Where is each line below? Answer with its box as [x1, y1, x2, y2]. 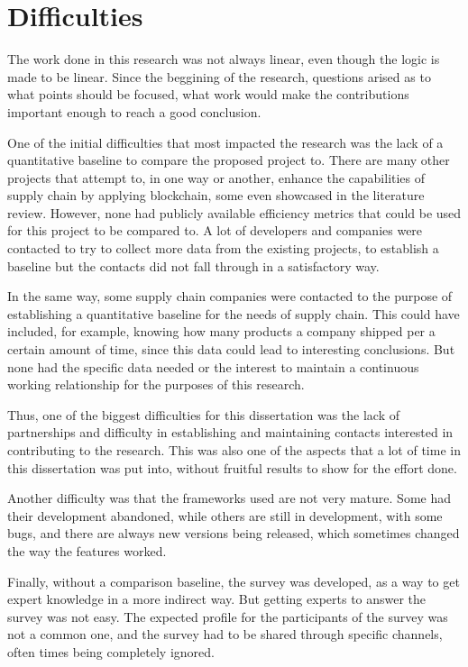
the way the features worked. [7, 541, 167, 560]
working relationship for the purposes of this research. [7, 375, 305, 394]
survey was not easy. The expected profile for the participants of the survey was [7, 607, 448, 626]
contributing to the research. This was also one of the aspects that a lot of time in [7, 441, 461, 459]
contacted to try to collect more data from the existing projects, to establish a [7, 239, 439, 258]
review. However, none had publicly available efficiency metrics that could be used [7, 203, 462, 222]
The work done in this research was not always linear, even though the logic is [7, 50, 440, 69]
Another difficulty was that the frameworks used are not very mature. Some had [7, 489, 452, 507]
